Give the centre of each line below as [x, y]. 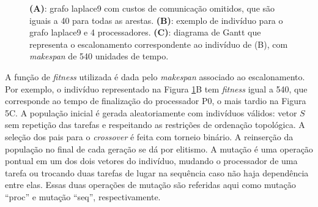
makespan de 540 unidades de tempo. [99, 56]
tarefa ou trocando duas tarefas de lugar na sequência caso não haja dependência [157, 172]
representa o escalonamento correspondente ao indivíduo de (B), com [159, 44]
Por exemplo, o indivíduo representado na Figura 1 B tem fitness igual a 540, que [156, 88]
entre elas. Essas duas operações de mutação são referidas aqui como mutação [150, 185]
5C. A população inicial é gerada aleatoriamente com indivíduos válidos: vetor [151, 112]
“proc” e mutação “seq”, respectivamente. [83, 196]
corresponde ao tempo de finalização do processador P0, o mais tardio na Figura [156, 101]
